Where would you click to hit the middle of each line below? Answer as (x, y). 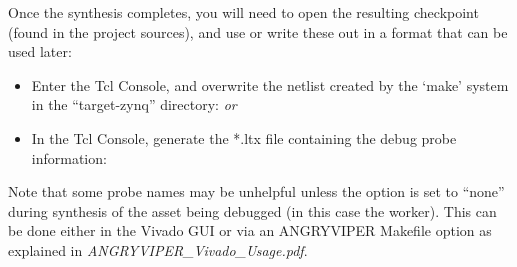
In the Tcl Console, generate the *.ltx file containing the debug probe (244, 137)
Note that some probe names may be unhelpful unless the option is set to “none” (256, 191)
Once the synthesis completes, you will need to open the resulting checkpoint (243, 12)
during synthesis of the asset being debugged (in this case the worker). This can (252, 210)
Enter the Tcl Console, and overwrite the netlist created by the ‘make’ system (270, 84)
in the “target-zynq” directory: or (134, 104)
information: (69, 157)
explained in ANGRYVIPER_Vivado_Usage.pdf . (158, 249)
